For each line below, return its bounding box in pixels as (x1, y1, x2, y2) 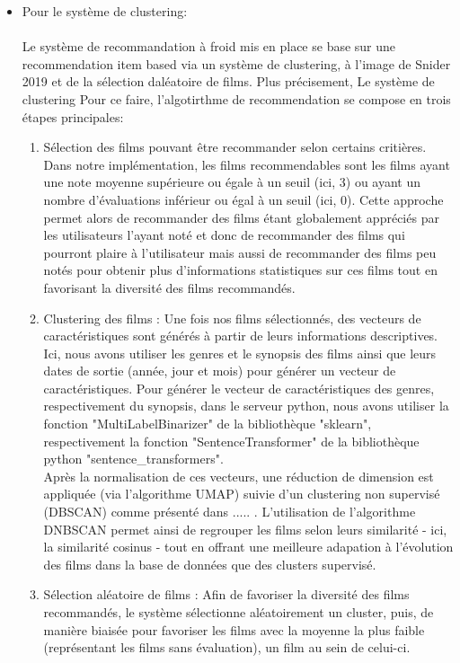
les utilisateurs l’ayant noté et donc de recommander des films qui (43, 225, 405, 244)
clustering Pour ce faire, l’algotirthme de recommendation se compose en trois (22, 89, 451, 108)
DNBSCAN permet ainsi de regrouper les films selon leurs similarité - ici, (43, 519, 447, 538)
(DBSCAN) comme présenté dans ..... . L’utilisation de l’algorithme (43, 502, 416, 521)
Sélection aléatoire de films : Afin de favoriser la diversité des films (43, 585, 410, 604)
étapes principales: (22, 107, 124, 126)
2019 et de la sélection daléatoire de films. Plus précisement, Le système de (22, 72, 435, 91)
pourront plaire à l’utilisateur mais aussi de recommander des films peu (43, 243, 437, 261)
